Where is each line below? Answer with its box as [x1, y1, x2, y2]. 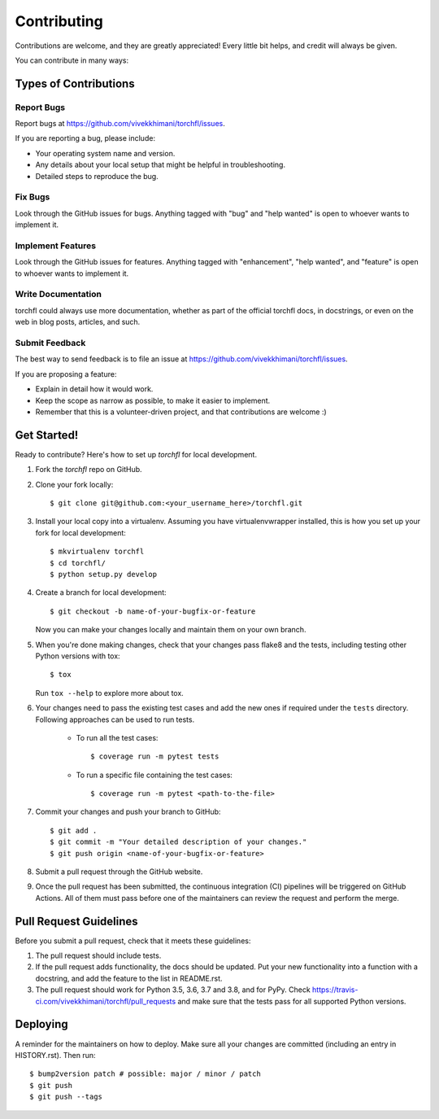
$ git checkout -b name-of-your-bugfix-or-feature [50, 606, 256, 616]
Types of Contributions [15, 76, 135, 90]
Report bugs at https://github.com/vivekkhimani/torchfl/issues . [15, 119, 225, 129]
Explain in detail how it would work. [35, 384, 154, 394]
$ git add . [50, 826, 98, 835]
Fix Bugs [15, 191, 50, 203]
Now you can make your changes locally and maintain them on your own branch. [35, 625, 306, 635]
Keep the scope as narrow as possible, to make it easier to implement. [35, 396, 271, 405]
